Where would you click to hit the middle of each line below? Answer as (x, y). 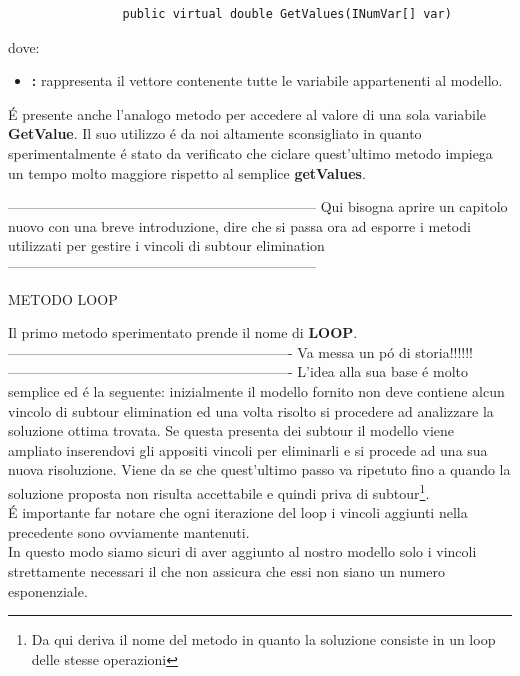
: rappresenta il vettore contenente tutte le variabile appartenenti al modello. (267, 80)
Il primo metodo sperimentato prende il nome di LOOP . (183, 332)
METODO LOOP (63, 298)
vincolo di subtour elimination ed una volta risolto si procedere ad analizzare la (251, 410)
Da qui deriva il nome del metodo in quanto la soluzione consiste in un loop (263, 639)
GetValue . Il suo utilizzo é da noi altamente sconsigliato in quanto (215, 133)
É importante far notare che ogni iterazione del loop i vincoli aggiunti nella (238, 512)
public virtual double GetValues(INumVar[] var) (287, 14)
